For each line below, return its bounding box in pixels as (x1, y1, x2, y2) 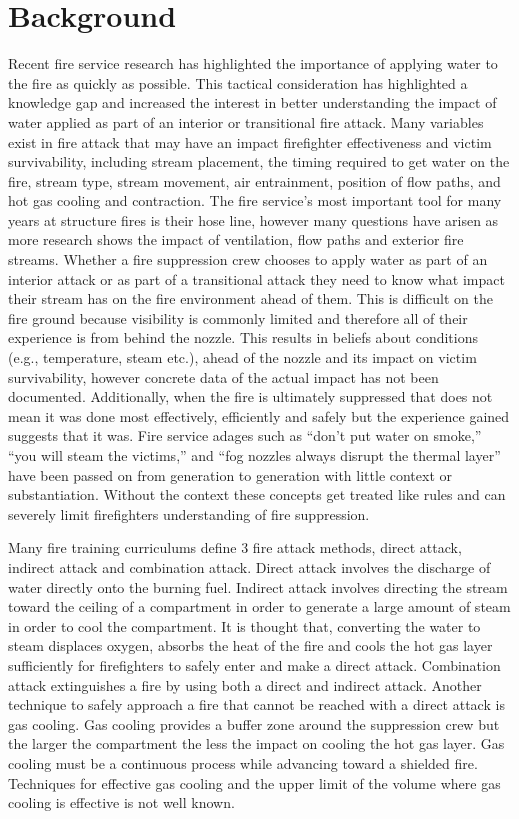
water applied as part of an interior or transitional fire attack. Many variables (8, 111, 484, 132)
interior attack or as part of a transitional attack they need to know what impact (8, 268, 505, 289)
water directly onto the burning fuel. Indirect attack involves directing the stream (8, 576, 508, 597)
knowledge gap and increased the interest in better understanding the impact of (8, 92, 497, 113)
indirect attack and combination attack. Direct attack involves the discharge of (8, 556, 491, 577)
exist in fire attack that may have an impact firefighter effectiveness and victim (8, 131, 492, 152)
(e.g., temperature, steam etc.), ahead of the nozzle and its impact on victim (8, 347, 477, 368)
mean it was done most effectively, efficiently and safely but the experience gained (8, 405, 510, 426)
